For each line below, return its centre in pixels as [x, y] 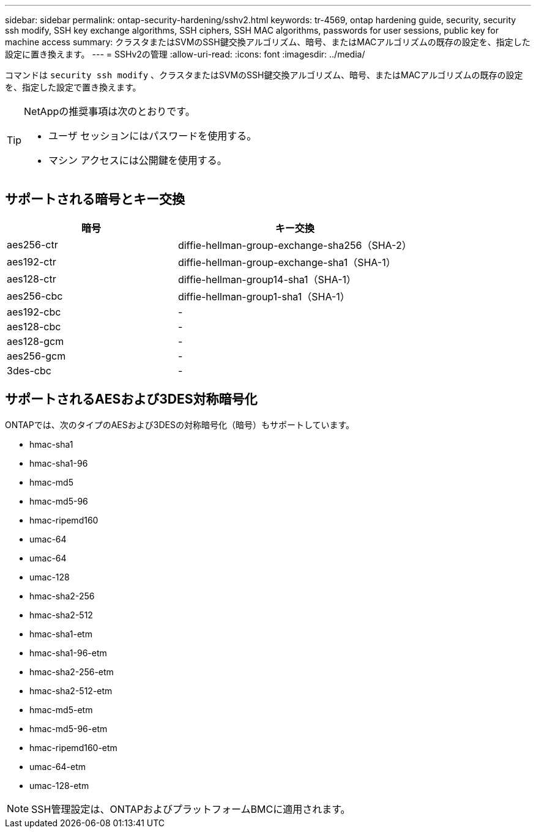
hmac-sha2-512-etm [71, 690]
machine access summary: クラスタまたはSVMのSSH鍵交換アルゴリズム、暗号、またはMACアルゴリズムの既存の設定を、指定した [268, 42]
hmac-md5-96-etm [69, 728]
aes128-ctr [32, 279]
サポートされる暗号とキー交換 [95, 199]
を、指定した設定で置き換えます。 [73, 87]
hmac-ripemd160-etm [73, 747]
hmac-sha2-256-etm [72, 672]
